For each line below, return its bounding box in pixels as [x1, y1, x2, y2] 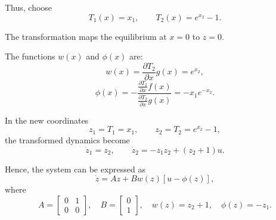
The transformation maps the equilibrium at [5, 30, 167, 42]
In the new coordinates [5, 114, 89, 126]
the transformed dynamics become [5, 133, 130, 146]
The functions [5, 50, 55, 62]
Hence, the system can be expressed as [5, 162, 146, 175]
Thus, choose [5, 1, 52, 13]
